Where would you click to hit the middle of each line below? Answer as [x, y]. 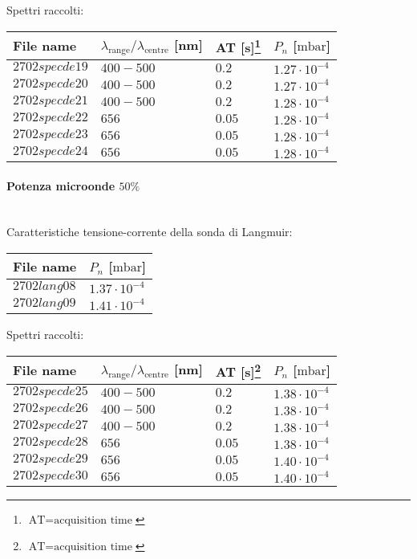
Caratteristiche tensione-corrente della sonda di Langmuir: [150, 232]
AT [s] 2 [238, 370]
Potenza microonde [61, 185]
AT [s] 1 [238, 45]
